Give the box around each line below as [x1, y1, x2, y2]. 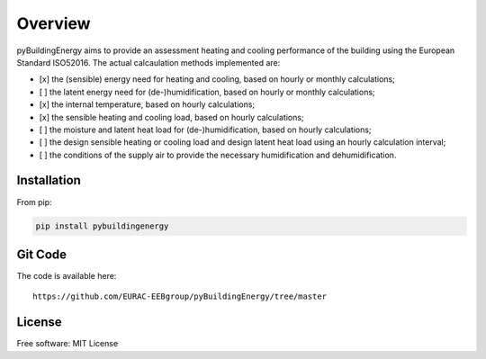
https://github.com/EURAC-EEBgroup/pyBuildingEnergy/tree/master [32, 292, 328, 301]
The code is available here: [16, 271, 117, 282]
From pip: [16, 196, 53, 207]
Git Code [16, 247, 67, 262]
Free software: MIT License [16, 338, 119, 349]
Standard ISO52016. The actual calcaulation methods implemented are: [16, 57, 281, 67]
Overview [16, 13, 91, 33]
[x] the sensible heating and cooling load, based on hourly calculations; [39, 112, 305, 122]
